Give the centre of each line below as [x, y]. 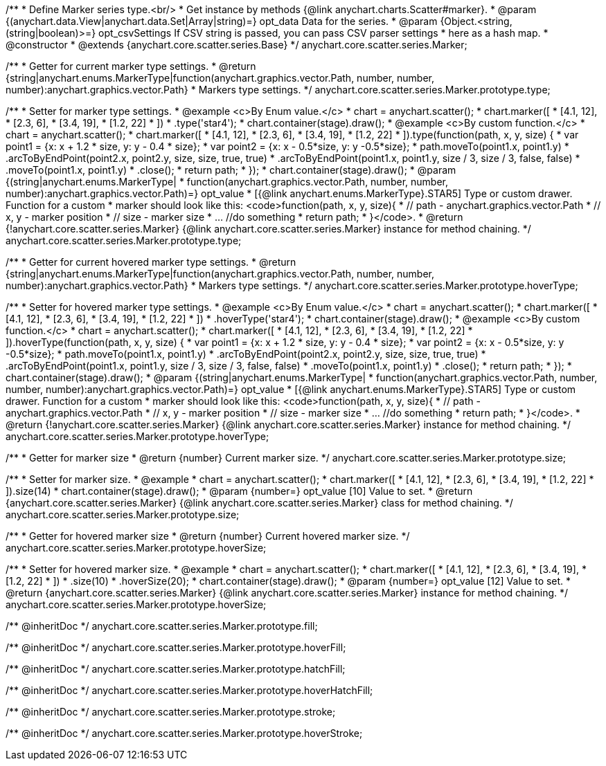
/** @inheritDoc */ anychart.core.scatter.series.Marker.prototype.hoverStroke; [184, 733]
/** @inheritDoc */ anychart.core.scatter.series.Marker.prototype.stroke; [171, 712]
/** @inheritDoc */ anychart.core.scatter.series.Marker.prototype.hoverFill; [176, 647]
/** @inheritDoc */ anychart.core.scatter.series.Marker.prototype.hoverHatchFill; [189, 690]
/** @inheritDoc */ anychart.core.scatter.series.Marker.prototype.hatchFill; [176, 669]
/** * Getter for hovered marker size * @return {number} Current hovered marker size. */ [208, 536]
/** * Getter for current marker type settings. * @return [131, 66]
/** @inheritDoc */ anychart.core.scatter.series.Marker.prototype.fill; [162, 626]
